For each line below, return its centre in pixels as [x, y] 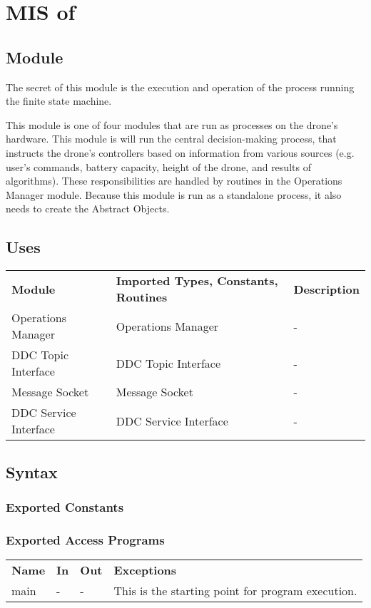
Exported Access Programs [85, 539]
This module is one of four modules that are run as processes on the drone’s [172, 124]
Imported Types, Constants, [197, 281]
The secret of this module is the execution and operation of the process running [180, 87]
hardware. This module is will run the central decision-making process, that [171, 139]
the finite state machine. [59, 101]
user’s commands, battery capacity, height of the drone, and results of [158, 166]
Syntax [32, 472]
